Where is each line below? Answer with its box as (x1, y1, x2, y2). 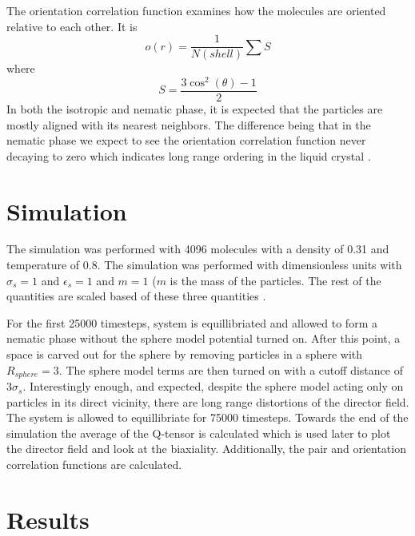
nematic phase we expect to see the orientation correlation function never (6, 132, 366, 149)
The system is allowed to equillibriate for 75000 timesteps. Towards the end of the (6, 409, 409, 426)
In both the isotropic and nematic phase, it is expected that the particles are (6, 100, 383, 117)
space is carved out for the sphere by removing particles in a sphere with (6, 346, 363, 363)
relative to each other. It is (6, 18, 138, 34)
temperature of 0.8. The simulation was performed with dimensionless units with (6, 256, 402, 273)
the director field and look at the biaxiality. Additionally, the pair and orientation (6, 440, 406, 457)
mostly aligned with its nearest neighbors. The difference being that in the (6, 116, 371, 133)
